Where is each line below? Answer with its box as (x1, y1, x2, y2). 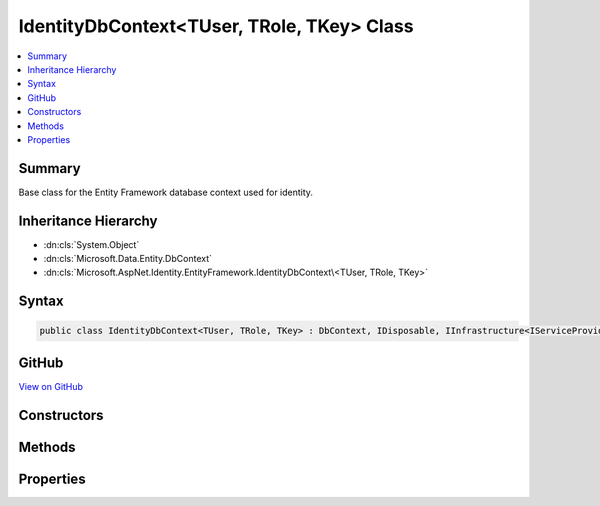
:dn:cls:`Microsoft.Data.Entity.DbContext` (43, 253, 212, 265)
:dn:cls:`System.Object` (43, 238, 140, 250)
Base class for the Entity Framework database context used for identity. (18, 186, 314, 198)
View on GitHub (18, 380, 84, 392)
